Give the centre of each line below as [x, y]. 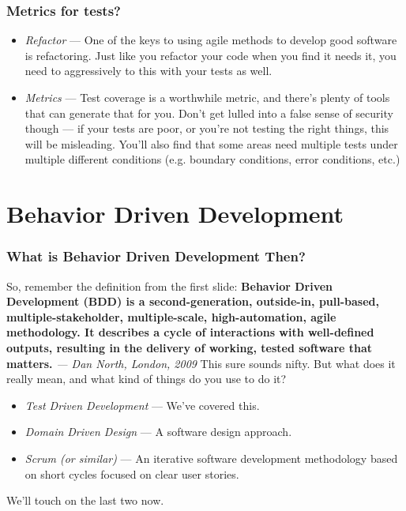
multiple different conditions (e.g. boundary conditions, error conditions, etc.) [212, 159]
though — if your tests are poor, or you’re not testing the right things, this [207, 128]
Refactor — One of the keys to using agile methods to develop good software [211, 40]
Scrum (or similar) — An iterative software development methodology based [211, 458]
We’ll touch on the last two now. [85, 500]
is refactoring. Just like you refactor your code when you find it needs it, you [211, 55]
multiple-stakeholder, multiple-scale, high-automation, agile [171, 316]
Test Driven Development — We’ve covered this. [142, 405]
